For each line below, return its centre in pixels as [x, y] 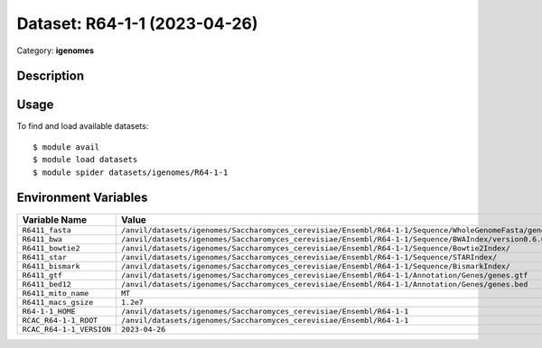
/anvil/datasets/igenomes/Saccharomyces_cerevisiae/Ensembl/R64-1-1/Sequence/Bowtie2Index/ [315, 248]
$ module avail [66, 147]
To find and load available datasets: [83, 126]
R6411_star [45, 257]
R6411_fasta [47, 230]
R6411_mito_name [56, 293]
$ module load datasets [85, 160]
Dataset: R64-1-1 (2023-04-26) [137, 23]
